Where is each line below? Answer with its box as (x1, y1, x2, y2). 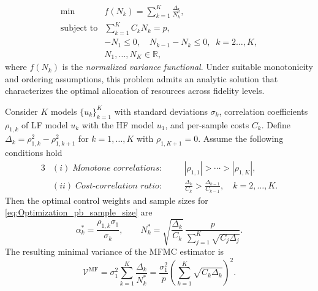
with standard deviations (114, 104, 208, 117)
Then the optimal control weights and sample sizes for (5, 193, 208, 206)
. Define (261, 118, 290, 131)
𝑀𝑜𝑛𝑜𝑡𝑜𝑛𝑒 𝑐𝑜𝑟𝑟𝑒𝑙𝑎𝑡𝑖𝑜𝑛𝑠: (72, 163, 162, 173)
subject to (60, 24, 98, 33)
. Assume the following (198, 132, 284, 145)
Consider (5, 104, 38, 117)
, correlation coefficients (219, 104, 308, 117)
